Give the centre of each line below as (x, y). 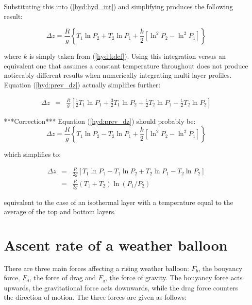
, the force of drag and (63, 278)
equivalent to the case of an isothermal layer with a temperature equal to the (118, 202)
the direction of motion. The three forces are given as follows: (95, 297)
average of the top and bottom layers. (60, 212)
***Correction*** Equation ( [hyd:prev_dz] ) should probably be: (100, 121)
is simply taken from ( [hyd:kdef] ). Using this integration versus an (128, 56)
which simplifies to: (33, 154)
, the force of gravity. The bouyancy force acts (174, 278)
